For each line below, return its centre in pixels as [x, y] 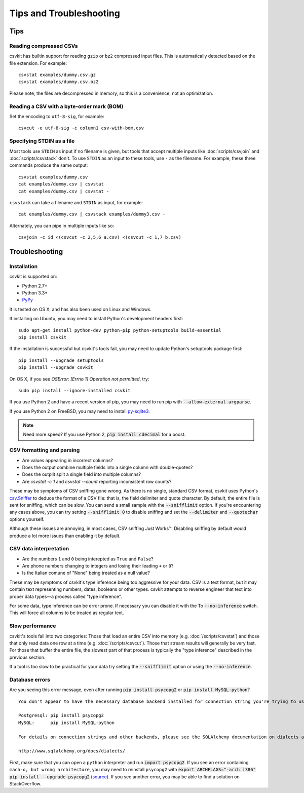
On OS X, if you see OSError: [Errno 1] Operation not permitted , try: [79, 379]
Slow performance [33, 626]
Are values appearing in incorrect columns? [68, 460]
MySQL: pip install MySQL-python [67, 723]
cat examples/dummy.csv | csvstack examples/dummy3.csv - [92, 214]
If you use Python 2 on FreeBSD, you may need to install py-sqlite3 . [80, 411]
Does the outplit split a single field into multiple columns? [82, 474]
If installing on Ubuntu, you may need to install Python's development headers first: [96, 319]
